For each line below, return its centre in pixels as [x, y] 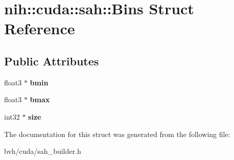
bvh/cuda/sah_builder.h [43, 151]
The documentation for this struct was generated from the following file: [117, 134]
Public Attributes [52, 61]
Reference [40, 28]
